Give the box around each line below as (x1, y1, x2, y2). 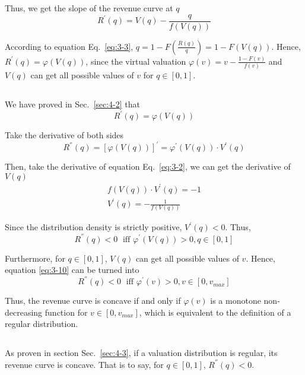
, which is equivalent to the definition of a (139, 306, 291, 318)
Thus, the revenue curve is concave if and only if (5, 294, 181, 307)
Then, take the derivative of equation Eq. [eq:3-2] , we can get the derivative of (5, 160, 291, 173)
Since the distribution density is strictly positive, (5, 221, 182, 233)
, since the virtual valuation (85, 55, 186, 67)
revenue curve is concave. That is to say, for (5, 358, 164, 370)
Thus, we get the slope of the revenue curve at (5, 2, 173, 14)
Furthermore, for (5, 252, 65, 264)
